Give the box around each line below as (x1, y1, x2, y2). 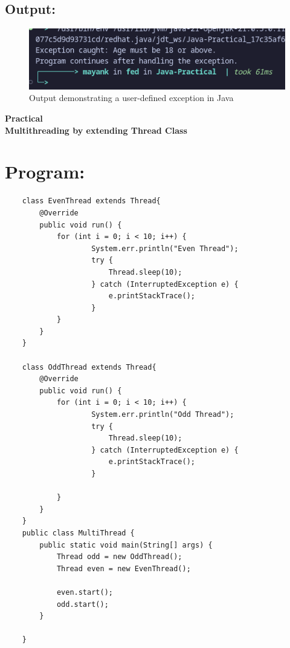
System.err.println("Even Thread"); (91, 244, 239, 253)
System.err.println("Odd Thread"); (91, 410, 234, 419)
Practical (5, 112, 43, 125)
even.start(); (56, 587, 113, 597)
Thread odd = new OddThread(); (56, 552, 182, 561)
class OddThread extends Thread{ (22, 362, 156, 371)
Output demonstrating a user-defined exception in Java (29, 91, 234, 104)
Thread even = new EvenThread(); (56, 564, 191, 573)
